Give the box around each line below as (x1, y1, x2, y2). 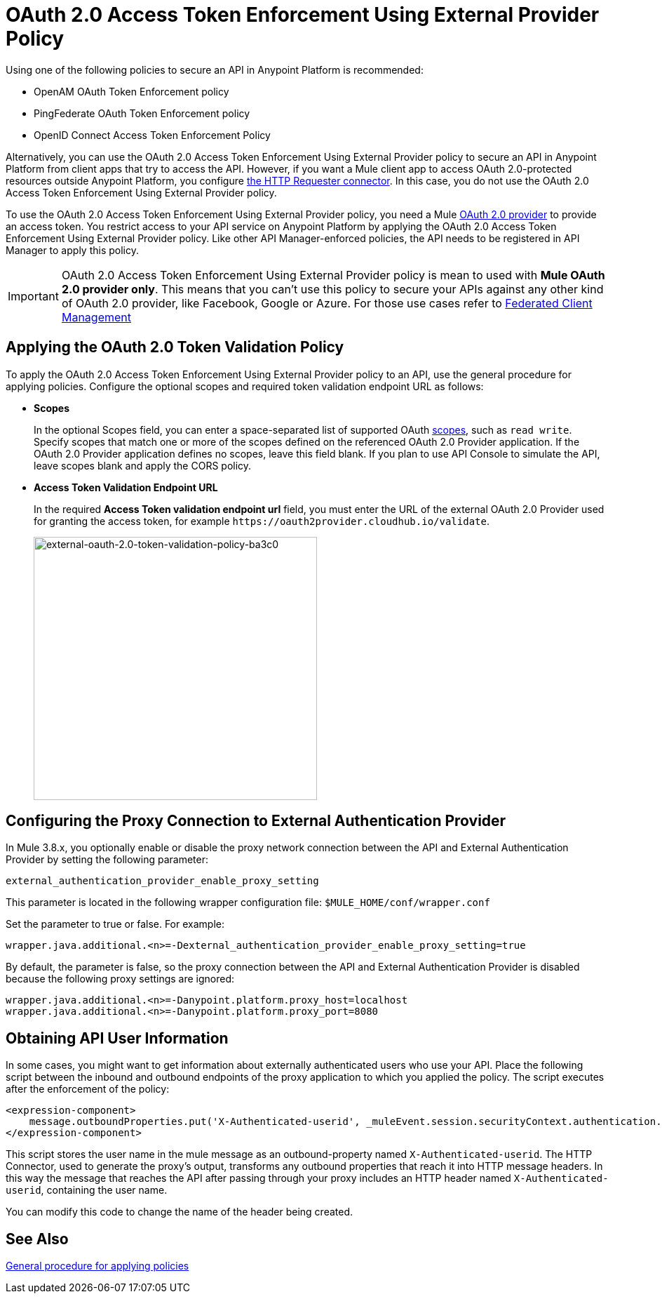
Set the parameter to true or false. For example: (6, 918, 224, 931)
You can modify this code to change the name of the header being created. (6, 1206, 353, 1218)
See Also (6, 1230, 69, 1248)
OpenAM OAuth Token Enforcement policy (34, 85, 229, 98)
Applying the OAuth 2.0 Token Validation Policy (6, 338, 344, 357)
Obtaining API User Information (6, 1029, 229, 1047)
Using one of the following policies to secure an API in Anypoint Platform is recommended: (6, 63, 424, 76)
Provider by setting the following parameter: (6, 853, 209, 866)
